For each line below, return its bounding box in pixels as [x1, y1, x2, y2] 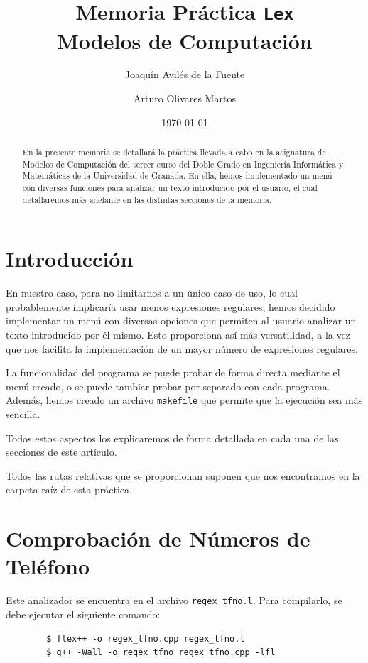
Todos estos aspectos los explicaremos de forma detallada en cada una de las [6, 430, 339, 445]
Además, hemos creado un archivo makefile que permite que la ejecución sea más [6, 393, 363, 407]
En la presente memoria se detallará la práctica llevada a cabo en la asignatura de [22, 146, 326, 158]
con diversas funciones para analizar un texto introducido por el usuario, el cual [22, 181, 318, 193]
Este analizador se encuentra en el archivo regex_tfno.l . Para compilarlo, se [6, 593, 342, 608]
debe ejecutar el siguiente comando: [6, 606, 161, 621]
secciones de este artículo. [6, 444, 117, 459]
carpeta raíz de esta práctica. [6, 482, 132, 497]
